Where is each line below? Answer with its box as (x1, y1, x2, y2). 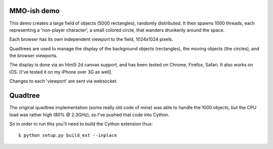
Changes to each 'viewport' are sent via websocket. (9, 78, 118, 84)
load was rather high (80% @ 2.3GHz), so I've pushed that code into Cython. (9, 111, 170, 118)
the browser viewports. (9, 53, 58, 59)
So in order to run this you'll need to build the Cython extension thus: (9, 121, 153, 127)
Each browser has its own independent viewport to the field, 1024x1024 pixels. (9, 36, 173, 42)
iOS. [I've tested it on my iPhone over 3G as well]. (9, 68, 113, 75)
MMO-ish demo (9, 7, 60, 15)
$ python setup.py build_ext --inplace (18, 132, 117, 138)
